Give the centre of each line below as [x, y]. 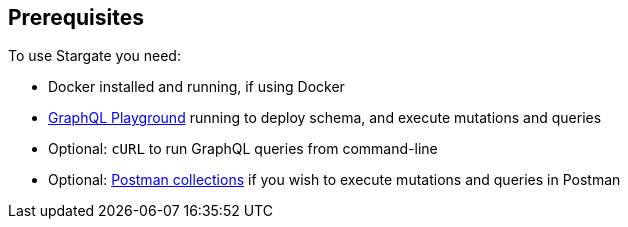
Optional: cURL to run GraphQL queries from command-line [243, 149]
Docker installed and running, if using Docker [196, 87]
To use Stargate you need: [94, 56]
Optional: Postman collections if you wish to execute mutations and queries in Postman [334, 180]
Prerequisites [76, 17]
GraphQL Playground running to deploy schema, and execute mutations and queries [325, 118]
